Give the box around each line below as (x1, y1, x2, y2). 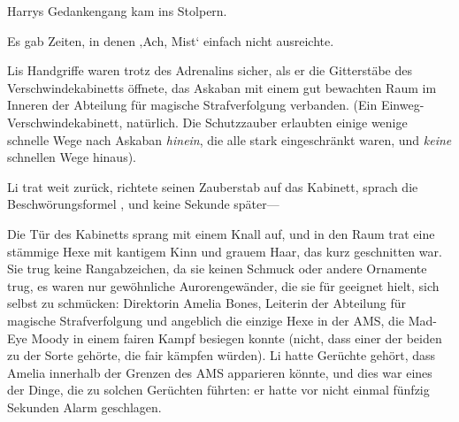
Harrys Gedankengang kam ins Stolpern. (7, 2, 227, 19)
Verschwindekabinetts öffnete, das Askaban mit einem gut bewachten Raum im (7, 78, 437, 96)
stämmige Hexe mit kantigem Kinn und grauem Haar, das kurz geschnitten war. (7, 242, 442, 260)
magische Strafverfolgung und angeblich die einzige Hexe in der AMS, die (7, 311, 404, 329)
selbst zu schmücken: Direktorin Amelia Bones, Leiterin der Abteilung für (7, 294, 407, 312)
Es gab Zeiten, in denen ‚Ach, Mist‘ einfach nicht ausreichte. (7, 31, 334, 50)
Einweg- (380, 96, 425, 114)
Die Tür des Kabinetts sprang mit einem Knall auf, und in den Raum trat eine (7, 224, 435, 242)
